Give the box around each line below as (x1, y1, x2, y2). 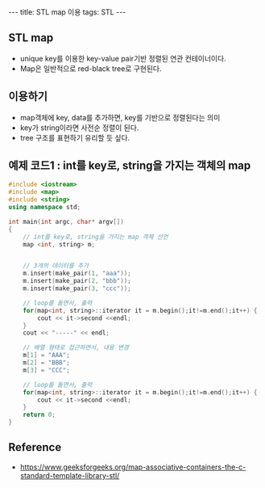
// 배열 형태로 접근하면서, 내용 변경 (23, 343, 130, 352)
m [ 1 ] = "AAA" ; (23, 351, 70, 360)
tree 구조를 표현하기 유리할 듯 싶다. (19, 133, 130, 142)
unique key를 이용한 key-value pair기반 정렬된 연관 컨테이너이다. (19, 53, 227, 63)
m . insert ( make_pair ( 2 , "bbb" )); (23, 277, 131, 285)
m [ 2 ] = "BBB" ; (23, 359, 70, 367)
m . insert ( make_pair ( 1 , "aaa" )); (23, 269, 131, 278)
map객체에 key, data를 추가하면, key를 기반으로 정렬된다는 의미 (19, 112, 221, 122)
